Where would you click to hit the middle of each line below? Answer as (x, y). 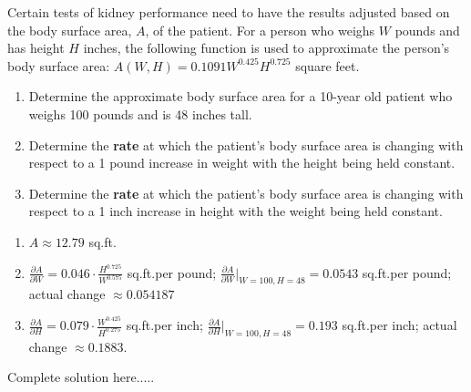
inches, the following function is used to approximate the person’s (266, 48)
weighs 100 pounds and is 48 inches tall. (140, 113)
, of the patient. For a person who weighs (260, 30)
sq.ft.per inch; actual (399, 325)
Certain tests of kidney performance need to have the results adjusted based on (229, 12)
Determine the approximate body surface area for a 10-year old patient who (241, 96)
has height (36, 48)
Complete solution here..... (81, 377)
